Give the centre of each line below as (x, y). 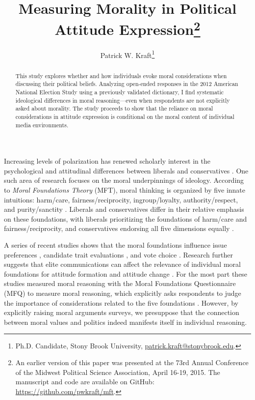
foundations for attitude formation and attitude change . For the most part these (126, 273)
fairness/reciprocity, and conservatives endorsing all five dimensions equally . (119, 228)
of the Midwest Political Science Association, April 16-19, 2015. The (118, 372)
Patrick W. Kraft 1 (127, 54)
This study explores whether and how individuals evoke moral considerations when (121, 75)
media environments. (42, 125)
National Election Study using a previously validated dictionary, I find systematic (120, 92)
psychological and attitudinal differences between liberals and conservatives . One (126, 170)
